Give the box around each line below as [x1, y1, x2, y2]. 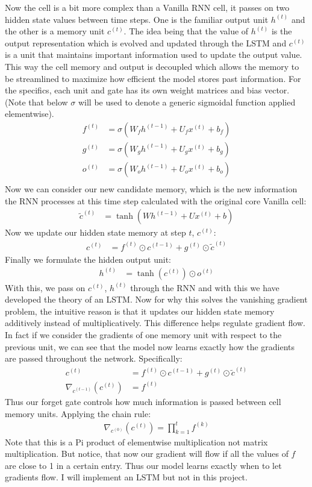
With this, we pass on [5, 281, 86, 294]
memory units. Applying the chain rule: [5, 407, 151, 419]
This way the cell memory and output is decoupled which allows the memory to [5, 60, 299, 72]
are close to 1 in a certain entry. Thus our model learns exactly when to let [5, 459, 282, 471]
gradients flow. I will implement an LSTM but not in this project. [5, 471, 248, 483]
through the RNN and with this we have [130, 281, 279, 294]
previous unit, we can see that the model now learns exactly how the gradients [5, 340, 295, 353]
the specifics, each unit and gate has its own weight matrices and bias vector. [5, 84, 290, 96]
